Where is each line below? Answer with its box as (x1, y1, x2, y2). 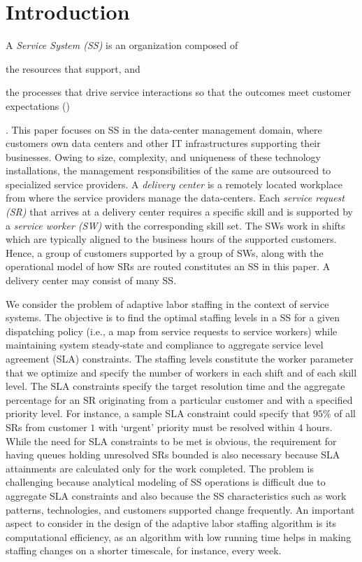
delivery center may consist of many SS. (6, 273, 177, 288)
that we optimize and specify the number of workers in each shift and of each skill (6, 365, 357, 379)
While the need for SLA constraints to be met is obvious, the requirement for (6, 433, 337, 448)
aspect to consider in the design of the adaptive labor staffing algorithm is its (6, 516, 337, 531)
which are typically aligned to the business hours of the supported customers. (6, 232, 337, 246)
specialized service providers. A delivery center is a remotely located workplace (6, 176, 342, 191)
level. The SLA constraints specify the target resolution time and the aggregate (6, 379, 345, 393)
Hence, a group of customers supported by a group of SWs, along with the (6, 245, 324, 260)
